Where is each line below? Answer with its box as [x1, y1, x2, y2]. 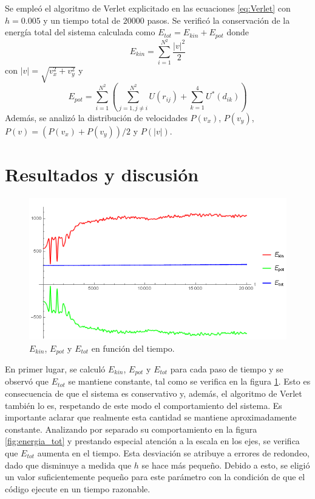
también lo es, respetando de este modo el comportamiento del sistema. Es [5, 399, 282, 411]
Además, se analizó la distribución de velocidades [5, 111, 188, 124]
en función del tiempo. [91, 341, 175, 354]
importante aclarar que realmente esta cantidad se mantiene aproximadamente [5, 411, 297, 424]
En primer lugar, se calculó [5, 362, 106, 375]
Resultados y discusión [5, 161, 199, 186]
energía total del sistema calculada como [5, 26, 155, 38]
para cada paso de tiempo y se [170, 362, 283, 375]
